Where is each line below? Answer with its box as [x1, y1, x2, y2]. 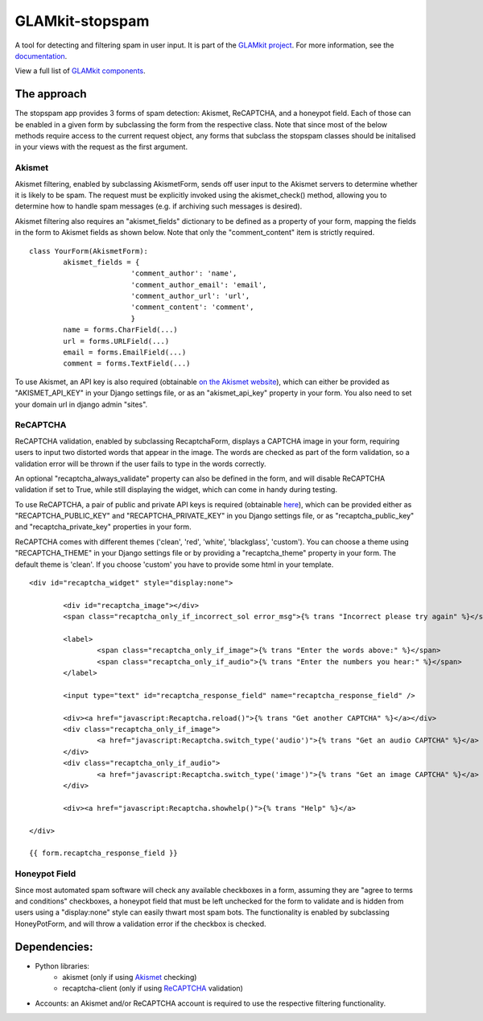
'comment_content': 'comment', [130, 303, 254, 312]
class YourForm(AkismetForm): [29, 246, 149, 255]
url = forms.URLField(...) [63, 337, 170, 345]
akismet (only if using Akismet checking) [62, 973, 197, 982]
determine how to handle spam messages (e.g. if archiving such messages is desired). [14, 201, 303, 211]
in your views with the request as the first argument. [14, 142, 188, 152]
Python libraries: [35, 961, 90, 970]
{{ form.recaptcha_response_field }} [29, 849, 179, 858]
